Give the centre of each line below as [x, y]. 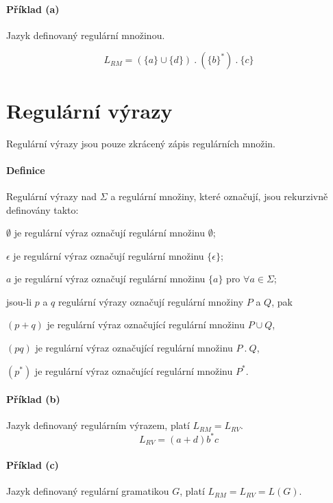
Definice [26, 170]
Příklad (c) [33, 465]
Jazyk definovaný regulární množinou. [86, 35]
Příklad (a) [33, 9]
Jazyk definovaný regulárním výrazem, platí [98, 425]
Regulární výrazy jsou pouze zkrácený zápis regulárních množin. [141, 143]
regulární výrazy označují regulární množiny [151, 301]
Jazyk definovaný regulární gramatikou [88, 491]
